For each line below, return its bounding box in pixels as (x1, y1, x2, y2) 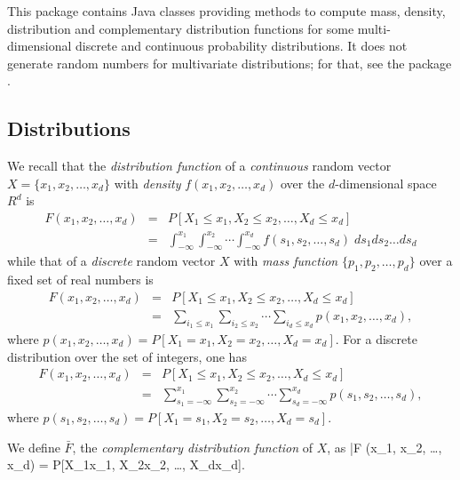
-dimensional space (335, 173, 437, 192)
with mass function (234, 252, 338, 270)
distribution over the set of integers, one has (7, 347, 247, 365)
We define (7, 437, 60, 456)
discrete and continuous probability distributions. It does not (75, 36, 408, 55)
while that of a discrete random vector (7, 252, 216, 270)
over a (419, 252, 453, 270)
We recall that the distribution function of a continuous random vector (7, 156, 392, 175)
